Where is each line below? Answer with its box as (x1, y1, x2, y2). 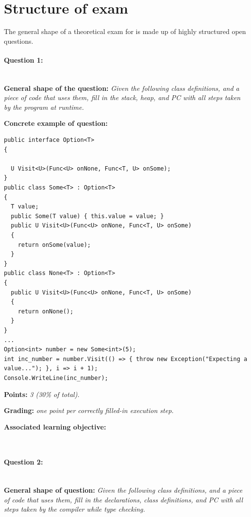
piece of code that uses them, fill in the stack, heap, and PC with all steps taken (4, 92, 241, 103)
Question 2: (4, 457, 43, 467)
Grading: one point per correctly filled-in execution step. (4, 405, 174, 415)
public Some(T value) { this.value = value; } (11, 212, 164, 220)
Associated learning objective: (4, 421, 106, 431)
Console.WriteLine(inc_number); (4, 374, 108, 381)
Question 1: (4, 54, 43, 65)
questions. (4, 35, 33, 46)
